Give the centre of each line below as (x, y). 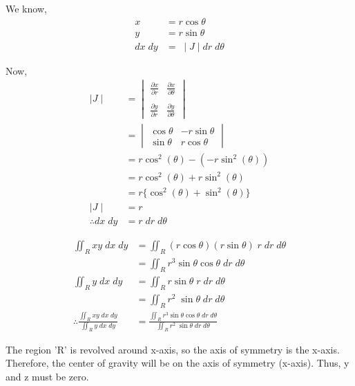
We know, (26, 8)
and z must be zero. (47, 376)
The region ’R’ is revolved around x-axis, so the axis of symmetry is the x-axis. (173, 349)
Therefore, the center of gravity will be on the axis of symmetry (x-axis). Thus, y (177, 363)
